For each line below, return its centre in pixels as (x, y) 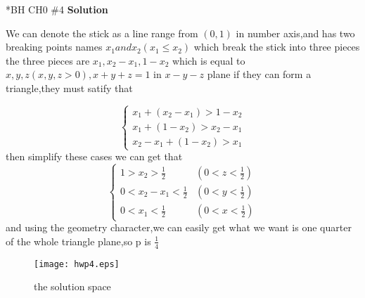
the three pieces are (48, 60)
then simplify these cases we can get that (94, 156)
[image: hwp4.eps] (77, 264)
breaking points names (54, 47)
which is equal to (209, 60)
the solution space (72, 286)
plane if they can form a (259, 74)
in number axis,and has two (295, 33)
